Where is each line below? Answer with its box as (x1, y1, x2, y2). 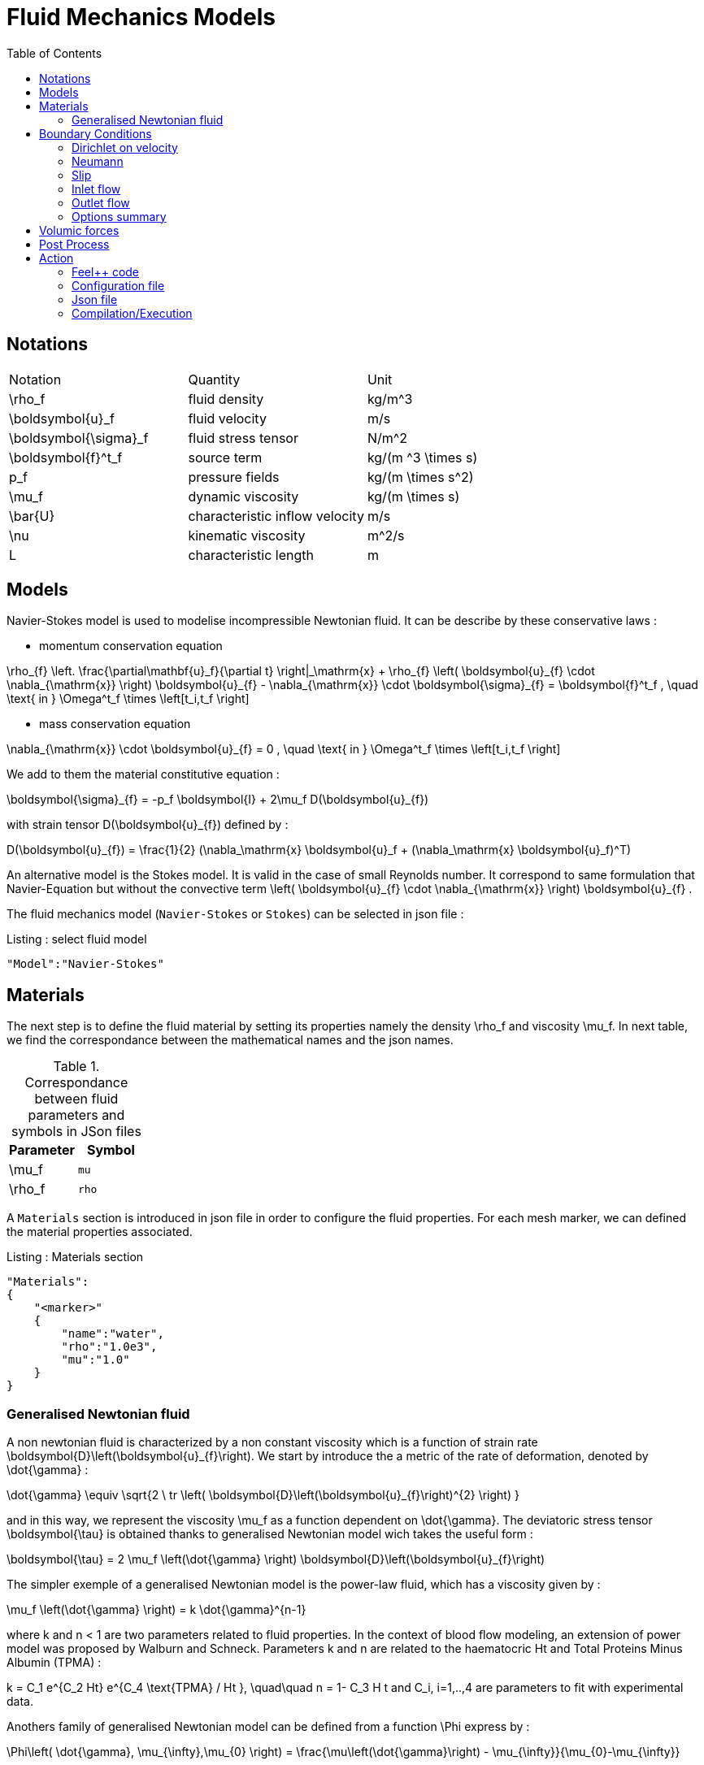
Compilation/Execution (72, 306, 193, 320)
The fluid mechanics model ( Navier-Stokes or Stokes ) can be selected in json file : (7, 907, 464, 922)
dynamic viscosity (188, 488, 299, 505)
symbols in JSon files (11, 1123, 141, 1140)
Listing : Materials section (7, 1250, 144, 1264)
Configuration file (72, 278, 165, 293)
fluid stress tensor (188, 429, 298, 446)
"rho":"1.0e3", (61, 1340, 158, 1354)
